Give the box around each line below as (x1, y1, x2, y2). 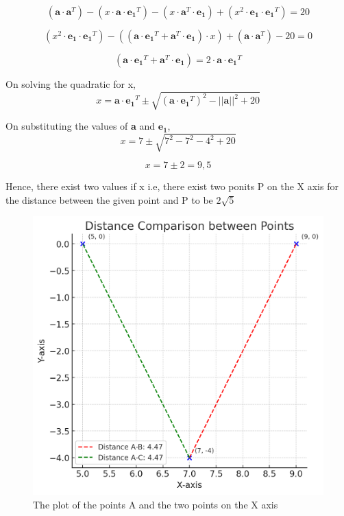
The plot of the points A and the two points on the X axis (33, 497, 278, 511)
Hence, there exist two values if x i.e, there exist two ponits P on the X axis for (5, 179, 339, 193)
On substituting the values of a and (5, 119, 156, 133)
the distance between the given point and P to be (5, 192, 213, 207)
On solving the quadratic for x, (5, 77, 136, 91)
